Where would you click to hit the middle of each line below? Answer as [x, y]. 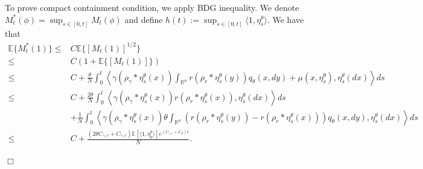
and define [144, 19]
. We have [285, 19]
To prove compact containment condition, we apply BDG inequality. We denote [152, 7]
